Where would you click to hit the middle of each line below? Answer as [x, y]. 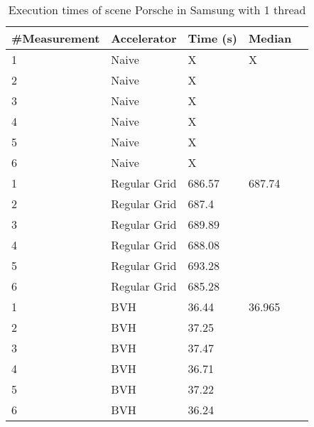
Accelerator [144, 38]
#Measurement [56, 38]
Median [270, 38]
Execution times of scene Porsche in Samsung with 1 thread [157, 10]
